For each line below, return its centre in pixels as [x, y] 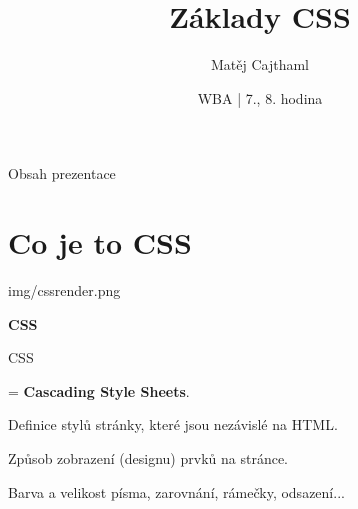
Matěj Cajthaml [259, 64]
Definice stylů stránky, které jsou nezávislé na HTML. [173, 424]
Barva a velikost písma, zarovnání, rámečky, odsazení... [176, 491]
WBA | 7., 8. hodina [260, 97]
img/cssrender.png [64, 290]
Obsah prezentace [62, 173]
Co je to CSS [100, 242]
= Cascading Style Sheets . [99, 390]
